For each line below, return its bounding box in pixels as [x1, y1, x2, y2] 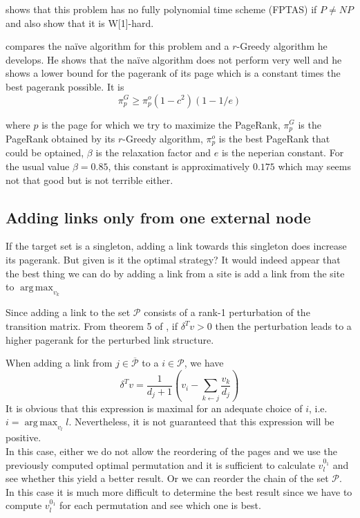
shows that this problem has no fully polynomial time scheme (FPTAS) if [6, 2, 317, 16]
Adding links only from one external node [6, 206, 311, 228]
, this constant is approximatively [108, 159, 250, 174]
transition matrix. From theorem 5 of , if [6, 319, 178, 333]
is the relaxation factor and [95, 145, 211, 160]
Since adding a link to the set [6, 305, 131, 320]
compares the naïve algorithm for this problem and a [6, 39, 229, 53]
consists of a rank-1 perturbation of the [144, 305, 310, 320]
